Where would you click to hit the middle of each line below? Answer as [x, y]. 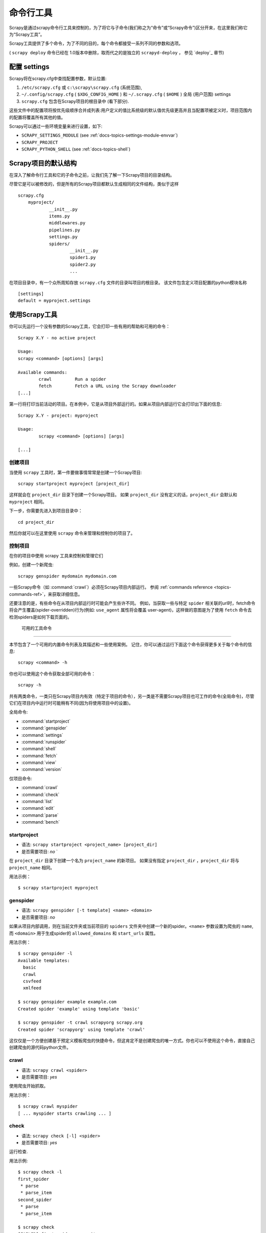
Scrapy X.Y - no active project [57, 338]
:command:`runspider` [44, 742]
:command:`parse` [40, 815]
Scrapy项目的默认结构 [43, 163]
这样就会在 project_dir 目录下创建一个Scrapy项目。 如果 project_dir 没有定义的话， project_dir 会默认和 [123, 495]
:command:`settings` [42, 735]
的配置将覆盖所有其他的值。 [37, 117]
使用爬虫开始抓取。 [29, 1086]
